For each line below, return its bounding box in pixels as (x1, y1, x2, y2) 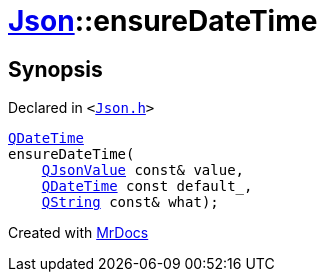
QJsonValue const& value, (41, 162, 245, 179)
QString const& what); (41, 194, 219, 211)
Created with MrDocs (8, 224, 149, 242)
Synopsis (8, 56, 103, 82)
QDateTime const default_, (41, 178, 253, 195)
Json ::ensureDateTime (8, 4, 318, 38)
